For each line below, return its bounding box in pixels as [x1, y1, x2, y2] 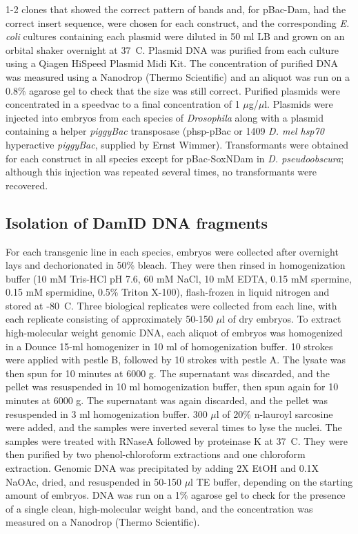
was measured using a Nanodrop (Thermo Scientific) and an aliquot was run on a [6, 69, 350, 84]
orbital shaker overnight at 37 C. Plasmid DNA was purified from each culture [6, 42, 339, 57]
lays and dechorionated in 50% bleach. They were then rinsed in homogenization [6, 258, 346, 272]
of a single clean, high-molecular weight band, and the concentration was [6, 501, 313, 515]
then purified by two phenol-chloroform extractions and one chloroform [6, 447, 306, 461]
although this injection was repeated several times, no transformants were [6, 164, 317, 179]
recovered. [6, 178, 48, 192]
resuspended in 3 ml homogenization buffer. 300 [6, 406, 208, 421]
